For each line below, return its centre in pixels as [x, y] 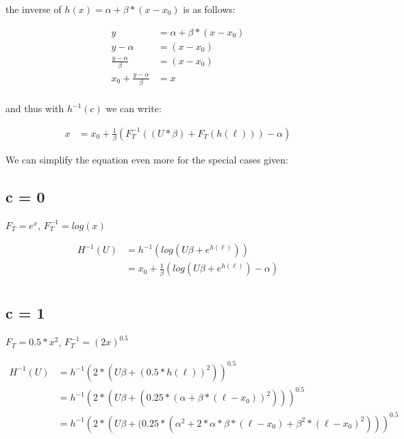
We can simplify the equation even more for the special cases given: [147, 159]
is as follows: [209, 9]
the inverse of [34, 9]
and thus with [35, 108]
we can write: [134, 108]
